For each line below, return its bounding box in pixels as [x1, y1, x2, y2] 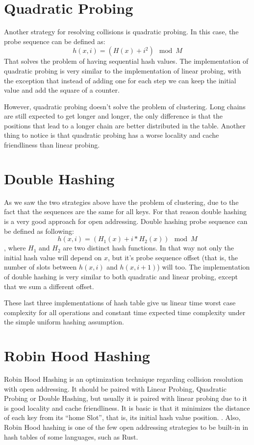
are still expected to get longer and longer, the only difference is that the [4, 111, 223, 121]
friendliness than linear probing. [4, 140, 100, 150]
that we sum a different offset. [4, 281, 94, 291]
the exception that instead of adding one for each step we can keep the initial [4, 75, 236, 85]
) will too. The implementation [157, 262, 250, 272]
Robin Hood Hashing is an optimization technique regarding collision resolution [4, 374, 243, 384]
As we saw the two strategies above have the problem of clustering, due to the [4, 197, 239, 207]
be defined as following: [4, 225, 74, 236]
